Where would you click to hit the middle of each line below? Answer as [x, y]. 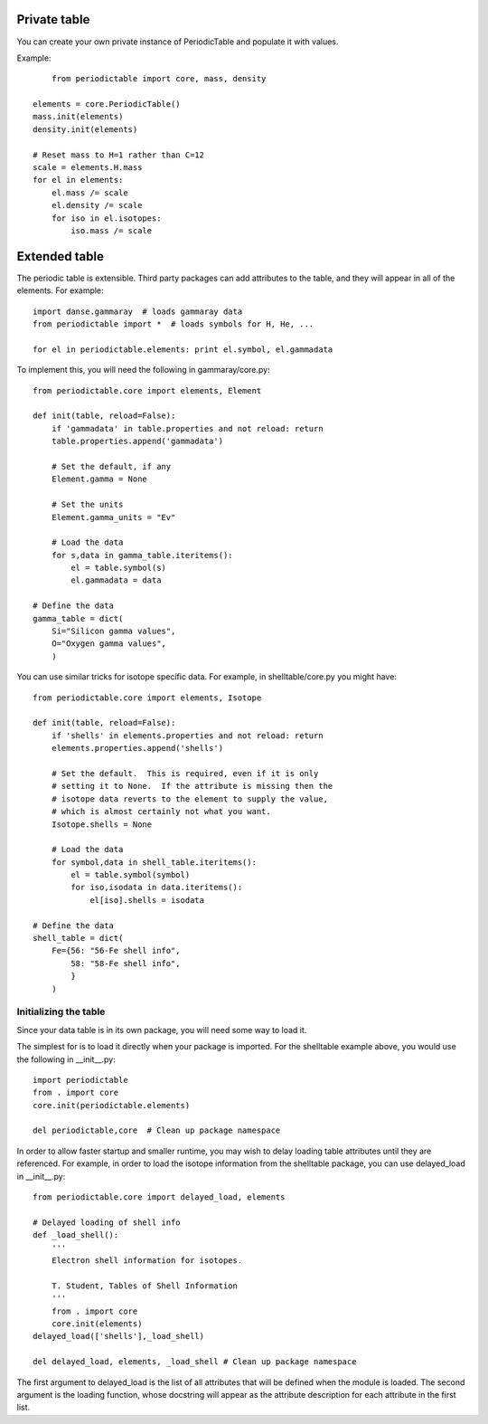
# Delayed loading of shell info [107, 1222]
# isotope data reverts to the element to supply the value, [190, 799]
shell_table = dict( [78, 938]
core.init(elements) [97, 1324]
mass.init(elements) [78, 117]
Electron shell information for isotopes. [147, 1260]
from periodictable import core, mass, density [159, 79]
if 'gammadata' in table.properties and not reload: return [188, 428]
